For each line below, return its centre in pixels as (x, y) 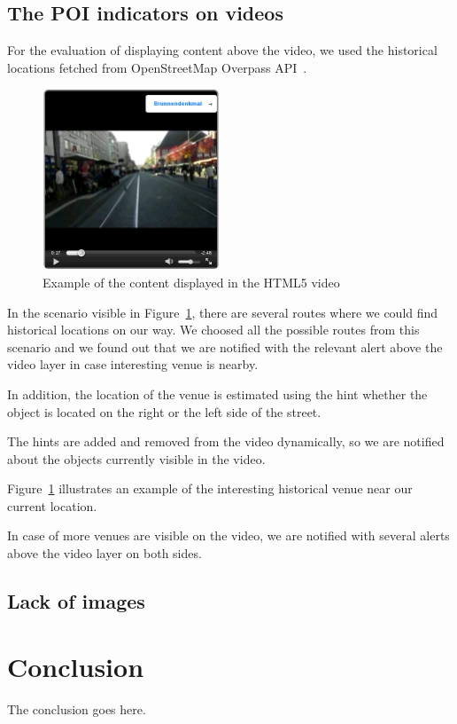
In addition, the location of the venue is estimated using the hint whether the (217, 393)
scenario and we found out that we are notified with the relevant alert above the (225, 346)
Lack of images (76, 601)
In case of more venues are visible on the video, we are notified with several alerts (228, 535)
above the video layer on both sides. (105, 553)
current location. (52, 505)
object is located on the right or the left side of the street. (164, 411)
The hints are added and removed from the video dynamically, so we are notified (226, 441)
